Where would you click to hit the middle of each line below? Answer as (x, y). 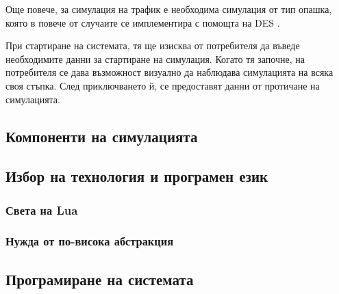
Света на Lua (42, 210)
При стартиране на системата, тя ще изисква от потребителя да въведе (153, 45)
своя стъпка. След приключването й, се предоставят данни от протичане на (163, 85)
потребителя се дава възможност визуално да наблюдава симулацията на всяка (169, 72)
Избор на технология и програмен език (137, 176)
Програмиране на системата (100, 279)
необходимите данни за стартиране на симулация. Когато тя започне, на (155, 58)
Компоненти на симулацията (102, 136)
